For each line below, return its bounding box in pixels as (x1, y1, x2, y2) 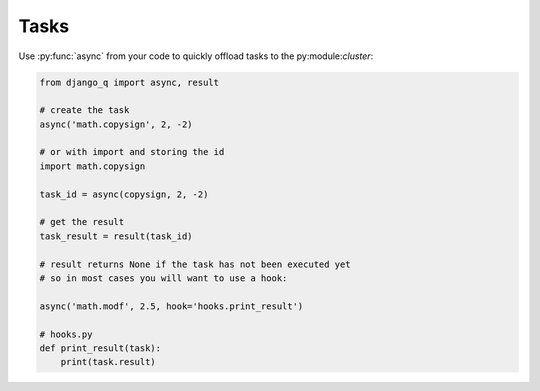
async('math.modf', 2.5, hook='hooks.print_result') (39, 300, 304, 312)
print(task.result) (60, 356, 157, 368)
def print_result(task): (39, 342, 162, 354)
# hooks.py (39, 328, 93, 340)
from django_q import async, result (39, 76, 220, 88)
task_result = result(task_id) (39, 230, 194, 242)
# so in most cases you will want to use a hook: (39, 273, 288, 284)
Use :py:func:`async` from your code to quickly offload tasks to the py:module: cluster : (18, 50, 374, 62)
